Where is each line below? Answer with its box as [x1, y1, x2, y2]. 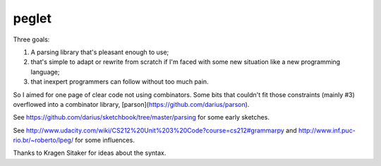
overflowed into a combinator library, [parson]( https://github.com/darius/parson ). [13, 100, 250, 108]
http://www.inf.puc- [298, 126, 356, 134]
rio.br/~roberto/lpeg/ [13, 136, 74, 144]
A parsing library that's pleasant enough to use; [30, 48, 169, 56]
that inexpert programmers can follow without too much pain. [30, 77, 209, 86]
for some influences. [75, 136, 135, 144]
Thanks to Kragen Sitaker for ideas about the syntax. [13, 148, 167, 158]
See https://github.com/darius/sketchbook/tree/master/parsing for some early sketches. [13, 113, 270, 122]
